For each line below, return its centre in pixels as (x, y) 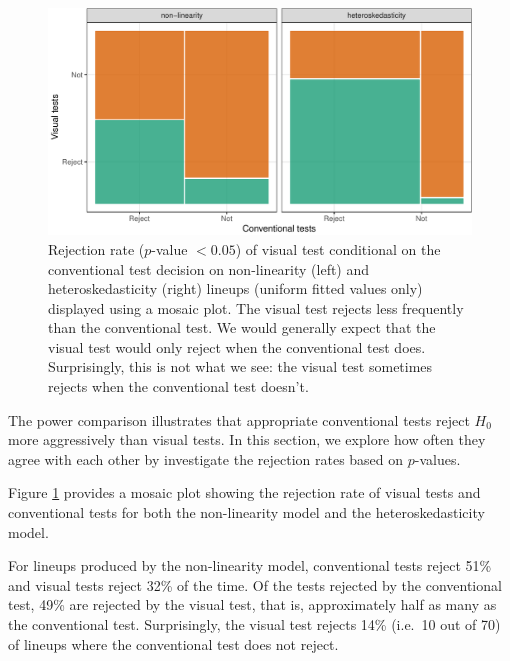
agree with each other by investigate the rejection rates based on (206, 458)
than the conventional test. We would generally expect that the (242, 327)
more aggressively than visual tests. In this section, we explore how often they (247, 439)
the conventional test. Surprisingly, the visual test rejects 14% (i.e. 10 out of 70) (254, 624)
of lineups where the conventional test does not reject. (173, 643)
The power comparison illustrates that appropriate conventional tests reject (239, 419)
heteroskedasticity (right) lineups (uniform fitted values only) (235, 288)
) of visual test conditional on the (338, 248)
